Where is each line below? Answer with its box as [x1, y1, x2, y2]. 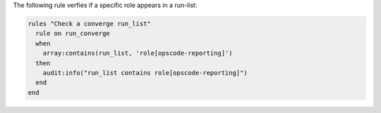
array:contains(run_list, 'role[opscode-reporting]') [42, 49, 233, 58]
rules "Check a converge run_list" [28, 20, 151, 27]
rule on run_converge [35, 29, 111, 38]
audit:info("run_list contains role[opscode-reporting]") [42, 69, 248, 77]
